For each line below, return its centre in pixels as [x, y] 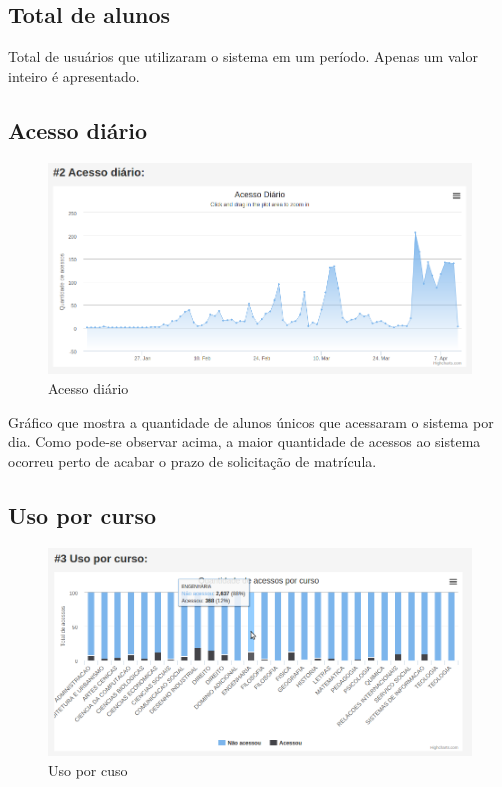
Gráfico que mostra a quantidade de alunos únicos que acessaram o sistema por [251, 421]
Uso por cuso [88, 769]
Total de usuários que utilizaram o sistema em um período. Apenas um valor [243, 56]
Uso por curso [82, 514]
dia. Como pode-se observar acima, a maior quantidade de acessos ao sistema [244, 441]
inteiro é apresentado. [74, 75]
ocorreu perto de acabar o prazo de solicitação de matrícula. [192, 460]
